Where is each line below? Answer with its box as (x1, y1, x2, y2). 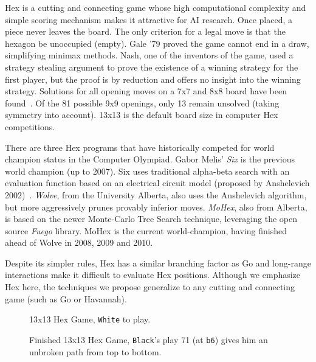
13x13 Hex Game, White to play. (29, 313, 151, 325)
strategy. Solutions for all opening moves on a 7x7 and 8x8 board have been (5, 85, 287, 97)
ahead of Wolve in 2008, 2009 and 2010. (5, 236, 153, 249)
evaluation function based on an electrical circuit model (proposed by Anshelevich (5, 176, 310, 189)
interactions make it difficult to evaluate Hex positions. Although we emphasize (5, 268, 301, 281)
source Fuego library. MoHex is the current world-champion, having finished (5, 224, 287, 237)
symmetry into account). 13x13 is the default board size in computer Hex (5, 108, 278, 121)
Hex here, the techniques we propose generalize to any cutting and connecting (5, 280, 295, 293)
